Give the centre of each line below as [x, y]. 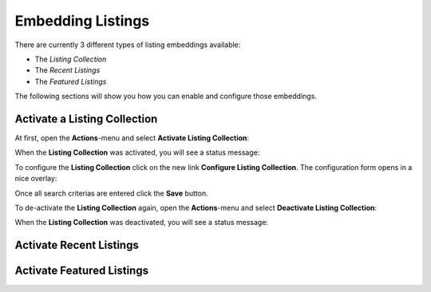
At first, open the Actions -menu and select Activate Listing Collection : [132, 138]
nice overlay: [36, 179]
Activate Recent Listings [77, 245]
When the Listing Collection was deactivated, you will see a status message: [142, 223]
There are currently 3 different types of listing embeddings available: [128, 45]
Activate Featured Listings [82, 271]
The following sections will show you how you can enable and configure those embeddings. [166, 97]
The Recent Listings [67, 70]
